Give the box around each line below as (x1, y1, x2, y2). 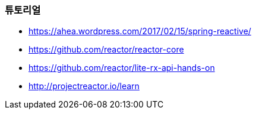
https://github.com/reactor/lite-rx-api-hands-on (29, 63, 215, 73)
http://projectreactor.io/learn (29, 81, 140, 92)
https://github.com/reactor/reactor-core (29, 44, 184, 55)
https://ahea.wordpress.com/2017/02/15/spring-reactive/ (29, 26, 251, 37)
